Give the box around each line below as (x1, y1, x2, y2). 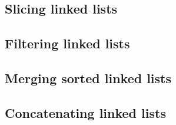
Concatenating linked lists (5, 103, 166, 121)
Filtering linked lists (5, 34, 130, 52)
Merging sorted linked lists (5, 68, 172, 87)
